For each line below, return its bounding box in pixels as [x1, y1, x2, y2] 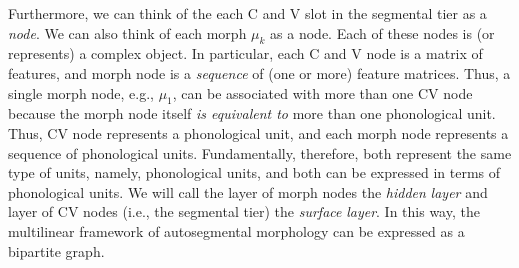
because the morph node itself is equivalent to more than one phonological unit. [8, 103, 496, 124]
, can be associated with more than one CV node [172, 82, 473, 103]
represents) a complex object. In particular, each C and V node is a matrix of [8, 43, 483, 64]
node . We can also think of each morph [8, 22, 247, 43]
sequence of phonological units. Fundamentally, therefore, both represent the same [8, 142, 512, 163]
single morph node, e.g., [8, 82, 154, 103]
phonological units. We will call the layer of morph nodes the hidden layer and [8, 181, 488, 202]
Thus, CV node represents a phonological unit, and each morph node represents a [8, 122, 509, 143]
